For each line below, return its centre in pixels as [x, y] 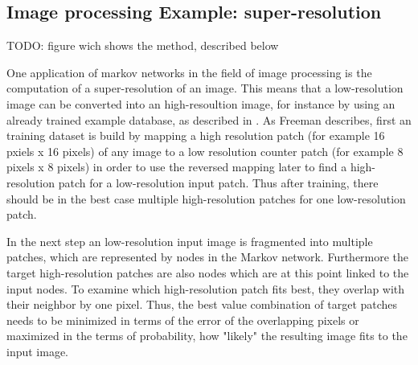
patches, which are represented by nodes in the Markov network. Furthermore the [208, 257]
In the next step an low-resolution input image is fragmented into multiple [190, 241]
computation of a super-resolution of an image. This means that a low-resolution [205, 88]
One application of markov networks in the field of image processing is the [189, 72]
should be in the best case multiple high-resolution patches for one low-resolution [206, 198]
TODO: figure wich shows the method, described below [143, 45]
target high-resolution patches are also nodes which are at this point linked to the [208, 272]
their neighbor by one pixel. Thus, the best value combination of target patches [202, 304]
